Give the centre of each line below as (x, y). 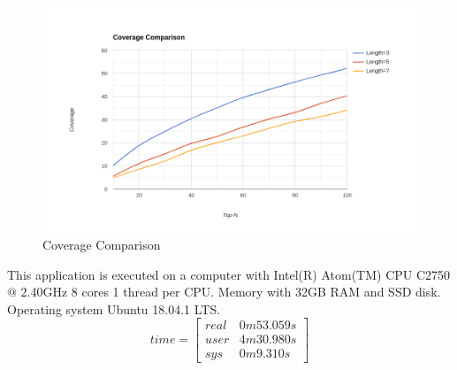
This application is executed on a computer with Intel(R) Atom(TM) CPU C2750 (229, 274)
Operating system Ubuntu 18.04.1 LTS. (114, 308)
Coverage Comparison (102, 244)
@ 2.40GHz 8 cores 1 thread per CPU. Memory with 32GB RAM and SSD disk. (224, 292)
